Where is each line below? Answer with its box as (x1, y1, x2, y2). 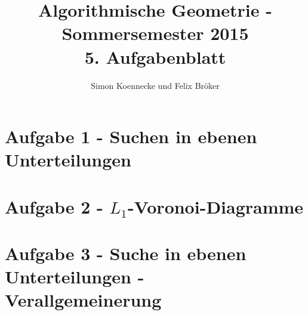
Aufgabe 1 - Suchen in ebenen (5, 124, 257, 149)
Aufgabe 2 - (5, 194, 103, 218)
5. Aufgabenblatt (84, 44, 226, 69)
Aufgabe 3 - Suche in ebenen (5, 241, 247, 265)
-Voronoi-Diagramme (127, 194, 304, 218)
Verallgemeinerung (5, 288, 162, 312)
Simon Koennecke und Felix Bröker (91, 79, 220, 91)
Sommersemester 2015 (61, 21, 249, 45)
